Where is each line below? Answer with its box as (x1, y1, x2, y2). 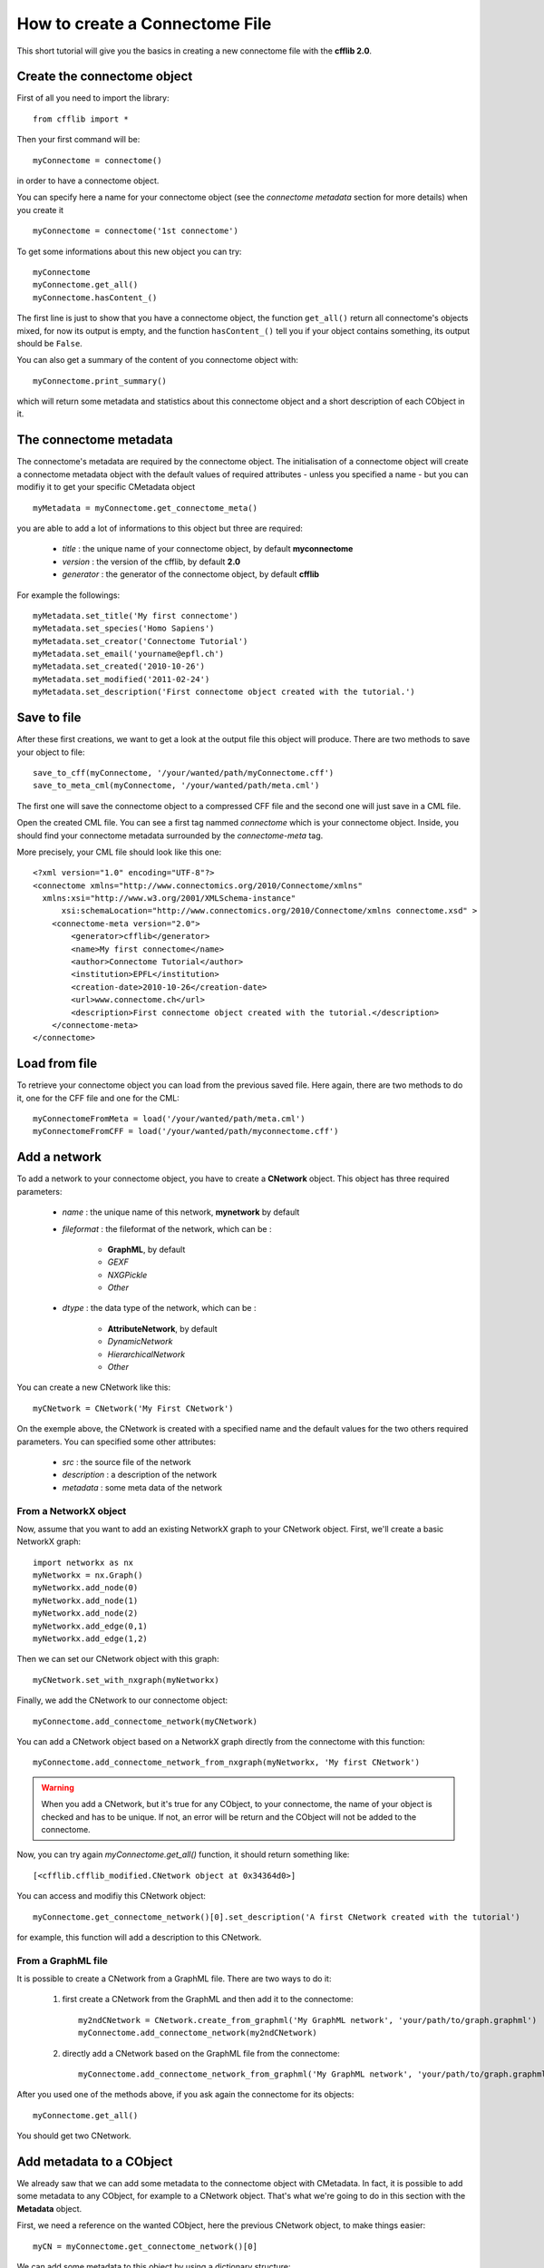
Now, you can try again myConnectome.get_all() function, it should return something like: (16, 1849, 350, 1860)
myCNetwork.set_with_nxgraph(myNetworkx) (33, 1675, 219, 1685)
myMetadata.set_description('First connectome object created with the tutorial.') (33, 687, 416, 698)
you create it (16, 204, 63, 215)
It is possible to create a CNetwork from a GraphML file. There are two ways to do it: (16, 1973, 332, 1984)
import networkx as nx (33, 1557, 134, 1568)
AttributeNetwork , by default (107, 1323, 218, 1334)
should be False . (16, 337, 83, 348)
